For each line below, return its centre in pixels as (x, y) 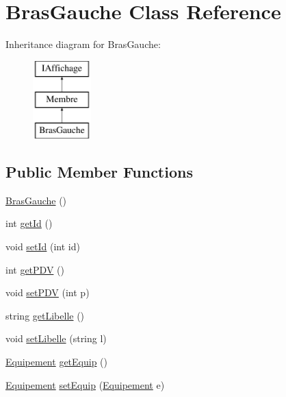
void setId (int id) (43, 246)
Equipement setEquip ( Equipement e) (85, 384)
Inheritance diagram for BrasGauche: (83, 44)
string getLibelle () (45, 315)
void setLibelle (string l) (56, 338)
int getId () (29, 223)
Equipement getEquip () (57, 362)
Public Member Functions (99, 172)
